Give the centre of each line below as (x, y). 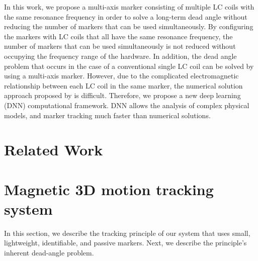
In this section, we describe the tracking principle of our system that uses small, (127, 233)
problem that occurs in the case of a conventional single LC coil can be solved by (129, 66)
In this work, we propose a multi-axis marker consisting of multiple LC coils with (129, 7)
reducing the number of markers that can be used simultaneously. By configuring (129, 26)
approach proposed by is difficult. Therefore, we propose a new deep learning (122, 95)
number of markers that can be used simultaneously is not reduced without (120, 46)
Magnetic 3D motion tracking (109, 189)
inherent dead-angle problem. (49, 252)
